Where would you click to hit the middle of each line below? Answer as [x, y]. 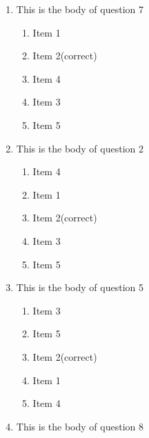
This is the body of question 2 [80, 148]
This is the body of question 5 [80, 287]
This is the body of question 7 [80, 9]
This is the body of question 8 [80, 426]
